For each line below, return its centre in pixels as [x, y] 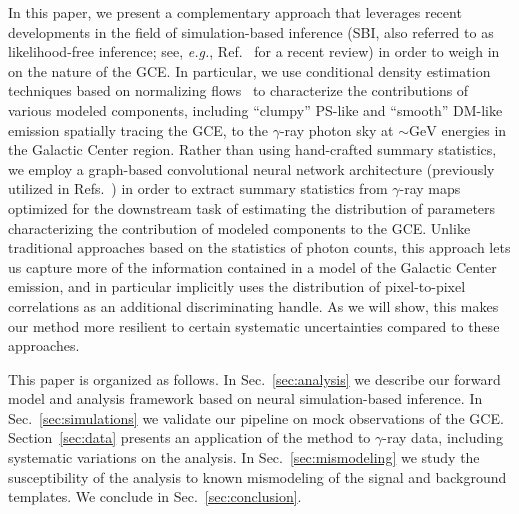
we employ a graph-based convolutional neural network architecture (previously [251, 168]
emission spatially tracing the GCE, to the [138, 129]
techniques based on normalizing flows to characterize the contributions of [238, 90]
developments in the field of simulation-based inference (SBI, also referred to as [251, 31]
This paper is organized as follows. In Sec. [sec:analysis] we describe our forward [254, 378]
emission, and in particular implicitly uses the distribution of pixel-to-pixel [237, 286]
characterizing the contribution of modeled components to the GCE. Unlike [239, 227]
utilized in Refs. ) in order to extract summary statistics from [198, 188]
